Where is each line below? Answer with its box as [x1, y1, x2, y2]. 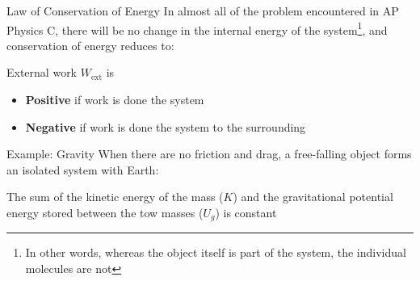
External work [6, 64, 78, 81]
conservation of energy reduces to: [6, 36, 174, 53]
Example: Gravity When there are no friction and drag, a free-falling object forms [6, 145, 412, 162]
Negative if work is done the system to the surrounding [25, 118, 306, 135]
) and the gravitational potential [233, 188, 393, 205]
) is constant [215, 204, 277, 220]
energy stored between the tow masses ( [6, 204, 204, 220]
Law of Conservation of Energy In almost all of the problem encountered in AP [6, 2, 399, 19]
